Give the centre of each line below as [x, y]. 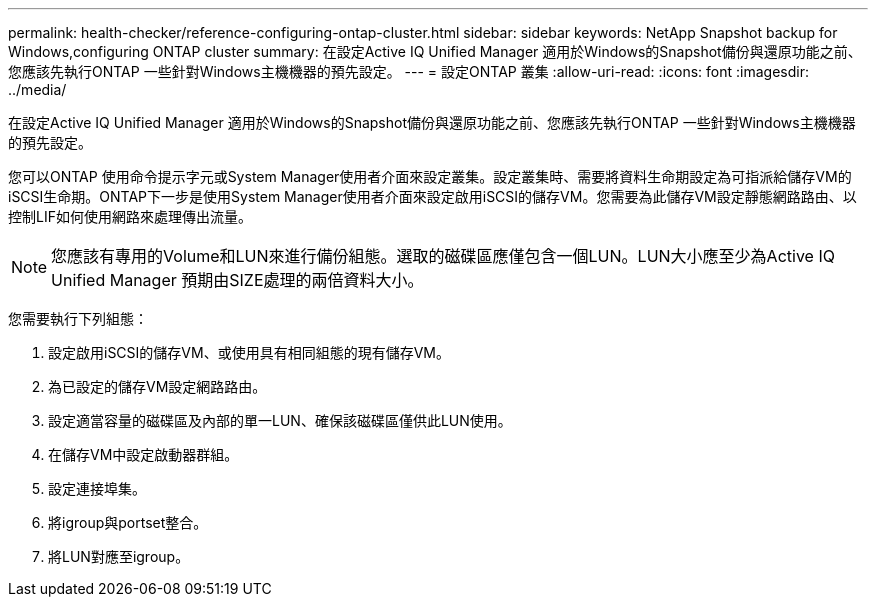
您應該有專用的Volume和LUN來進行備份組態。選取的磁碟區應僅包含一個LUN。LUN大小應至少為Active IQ [443, 256]
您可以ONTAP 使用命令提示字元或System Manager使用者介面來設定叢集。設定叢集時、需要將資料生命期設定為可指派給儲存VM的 [430, 176]
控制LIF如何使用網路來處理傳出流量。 [130, 216]
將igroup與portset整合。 [128, 522]
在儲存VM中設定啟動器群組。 [143, 454]
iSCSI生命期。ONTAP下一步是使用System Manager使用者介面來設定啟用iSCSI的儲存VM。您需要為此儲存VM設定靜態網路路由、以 [432, 196]
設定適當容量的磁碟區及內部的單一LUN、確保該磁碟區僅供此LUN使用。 [280, 420]
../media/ [37, 89]
